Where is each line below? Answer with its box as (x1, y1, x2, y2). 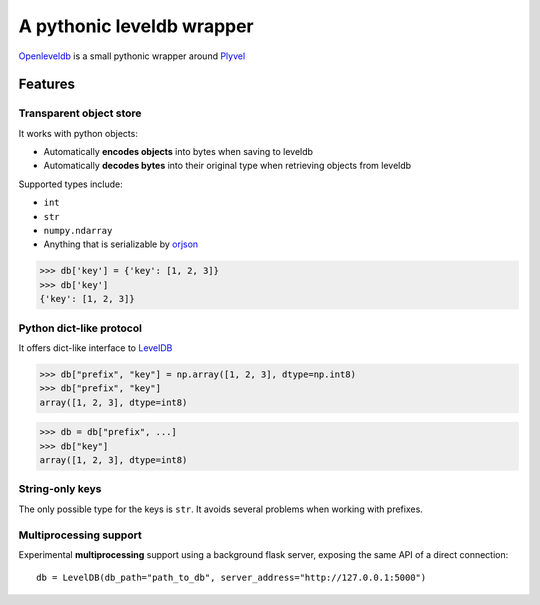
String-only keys (18, 482, 102, 496)
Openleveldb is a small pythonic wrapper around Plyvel (18, 50, 246, 62)
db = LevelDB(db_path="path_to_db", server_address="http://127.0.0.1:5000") (36, 572, 427, 584)
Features (18, 76, 75, 93)
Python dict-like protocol (18, 321, 142, 335)
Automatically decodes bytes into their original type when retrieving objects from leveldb (43, 160, 412, 172)
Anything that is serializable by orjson (43, 238, 199, 250)
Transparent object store (18, 106, 142, 120)
